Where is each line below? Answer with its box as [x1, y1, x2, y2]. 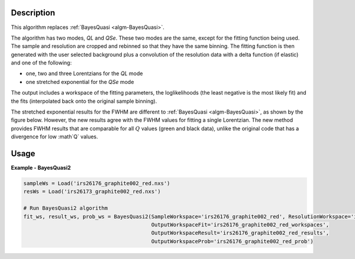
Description [11, 8, 56, 18]
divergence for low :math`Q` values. [11, 133, 98, 140]
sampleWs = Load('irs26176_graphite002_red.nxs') [23, 180, 170, 187]
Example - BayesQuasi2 [11, 164, 71, 171]
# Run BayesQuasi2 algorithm [23, 205, 108, 212]
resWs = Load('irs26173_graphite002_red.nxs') [23, 188, 161, 195]
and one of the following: [11, 59, 72, 66]
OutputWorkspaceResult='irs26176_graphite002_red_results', [151, 229, 330, 237]
